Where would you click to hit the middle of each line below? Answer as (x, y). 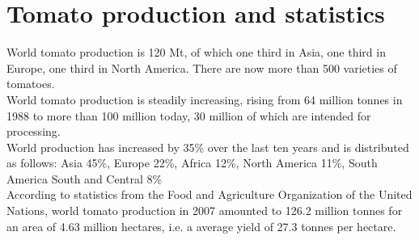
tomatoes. (31, 84)
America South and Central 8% (85, 178)
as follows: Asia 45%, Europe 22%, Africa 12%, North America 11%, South (192, 163)
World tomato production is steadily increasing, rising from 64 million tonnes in (205, 99)
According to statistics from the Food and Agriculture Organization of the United (209, 194)
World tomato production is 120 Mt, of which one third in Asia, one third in (196, 52)
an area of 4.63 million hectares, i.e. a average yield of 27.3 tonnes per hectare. (201, 226)
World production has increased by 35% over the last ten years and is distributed (208, 147)
